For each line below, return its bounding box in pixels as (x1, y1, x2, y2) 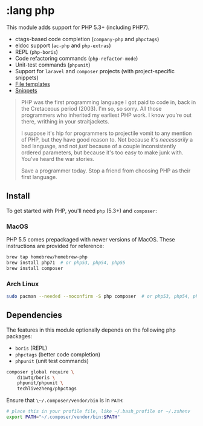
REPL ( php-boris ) (14, 48, 59, 55)
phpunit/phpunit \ (17, 380, 63, 386)
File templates (14, 80, 50, 88)
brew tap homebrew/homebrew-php (6, 254, 88, 260)
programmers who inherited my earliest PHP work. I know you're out (21, 111, 192, 119)
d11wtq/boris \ (17, 375, 56, 381)
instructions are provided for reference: (6, 243, 105, 250)
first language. (21, 173, 57, 180)
